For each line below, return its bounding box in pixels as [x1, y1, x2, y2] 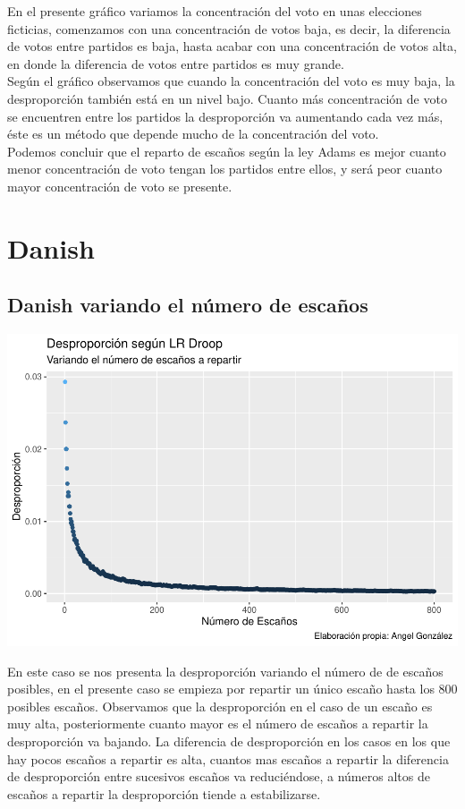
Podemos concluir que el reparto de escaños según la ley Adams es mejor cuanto [7, 141, 446, 160]
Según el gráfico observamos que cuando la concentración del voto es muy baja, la [7, 72, 455, 90]
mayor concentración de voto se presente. [7, 176, 232, 195]
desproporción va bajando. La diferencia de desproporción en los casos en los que [7, 732, 451, 750]
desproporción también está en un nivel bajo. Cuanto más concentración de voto [7, 89, 447, 107]
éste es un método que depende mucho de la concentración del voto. [7, 124, 379, 143]
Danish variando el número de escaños [7, 291, 368, 319]
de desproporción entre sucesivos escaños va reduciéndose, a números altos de [7, 767, 430, 786]
